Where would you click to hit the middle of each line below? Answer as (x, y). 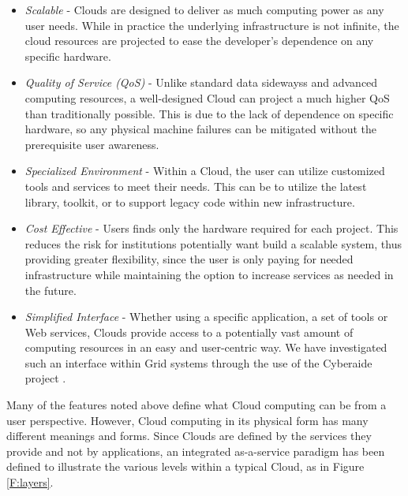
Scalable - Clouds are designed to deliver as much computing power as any (204, 9)
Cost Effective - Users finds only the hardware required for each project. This (211, 228)
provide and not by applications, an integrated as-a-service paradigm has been (196, 451)
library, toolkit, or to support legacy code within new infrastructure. (190, 201)
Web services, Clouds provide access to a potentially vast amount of (189, 332)
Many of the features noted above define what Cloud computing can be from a (197, 405)
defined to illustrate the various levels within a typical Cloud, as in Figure (185, 466)
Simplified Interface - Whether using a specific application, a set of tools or (206, 317)
